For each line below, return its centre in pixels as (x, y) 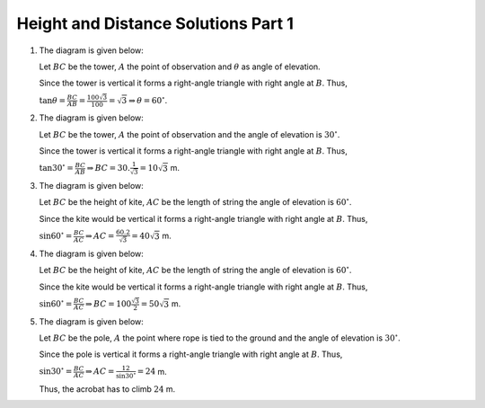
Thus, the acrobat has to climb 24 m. (107, 389)
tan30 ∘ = (56, 168)
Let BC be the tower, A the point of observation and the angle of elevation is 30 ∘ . (190, 134)
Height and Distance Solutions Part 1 (155, 23)
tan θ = (53, 100)
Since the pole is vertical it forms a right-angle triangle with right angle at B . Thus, (191, 354)
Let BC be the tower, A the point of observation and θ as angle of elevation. (180, 67)
